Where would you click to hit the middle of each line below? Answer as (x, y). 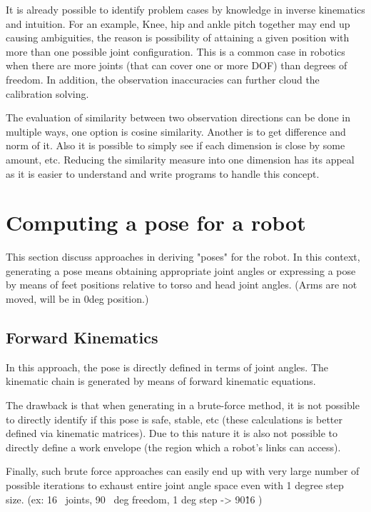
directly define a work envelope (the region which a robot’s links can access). (173, 447)
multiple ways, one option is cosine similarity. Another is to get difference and (176, 131)
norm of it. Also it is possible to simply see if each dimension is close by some (176, 145)
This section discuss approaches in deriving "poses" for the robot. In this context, (183, 257)
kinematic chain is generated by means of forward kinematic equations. (161, 381)
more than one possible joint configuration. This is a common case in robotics (176, 51)
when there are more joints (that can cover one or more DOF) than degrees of (177, 65)
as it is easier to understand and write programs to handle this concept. (163, 173)
